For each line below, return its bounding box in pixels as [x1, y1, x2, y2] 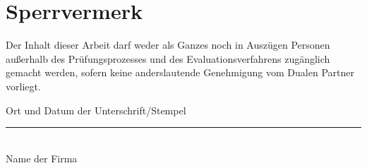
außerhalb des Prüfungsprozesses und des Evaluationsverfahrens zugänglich [6, 51, 330, 66]
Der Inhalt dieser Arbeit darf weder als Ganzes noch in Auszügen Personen [6, 37, 330, 52]
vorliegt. [6, 78, 41, 93]
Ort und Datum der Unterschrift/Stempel [6, 102, 186, 117]
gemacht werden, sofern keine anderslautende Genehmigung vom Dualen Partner [6, 65, 354, 80]
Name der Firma [6, 150, 78, 165]
